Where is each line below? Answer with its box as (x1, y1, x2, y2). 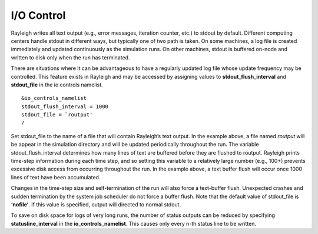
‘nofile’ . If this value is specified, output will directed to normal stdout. (11, 200, 181, 208)
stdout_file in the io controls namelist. (11, 81, 103, 88)
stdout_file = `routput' (21, 112, 93, 118)
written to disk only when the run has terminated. (11, 54, 130, 61)
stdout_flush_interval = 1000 (21, 103, 109, 110)
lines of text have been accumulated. (11, 173, 101, 180)
